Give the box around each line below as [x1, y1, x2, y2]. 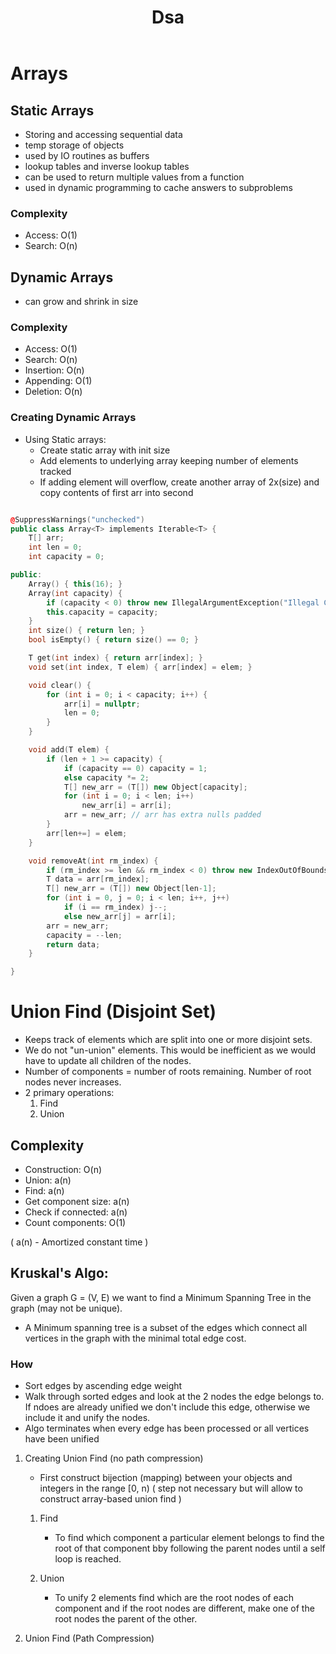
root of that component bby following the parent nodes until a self [54, 1542, 326, 1555]
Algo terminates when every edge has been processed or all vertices [24, 1422, 310, 1435]
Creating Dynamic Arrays [10, 411, 137, 425]
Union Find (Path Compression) [24, 1632, 155, 1645]
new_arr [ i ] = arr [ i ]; [81, 801, 172, 811]
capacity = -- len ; [46, 930, 123, 940]
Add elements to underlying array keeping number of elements [39, 454, 299, 466]
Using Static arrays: [24, 433, 107, 445]
